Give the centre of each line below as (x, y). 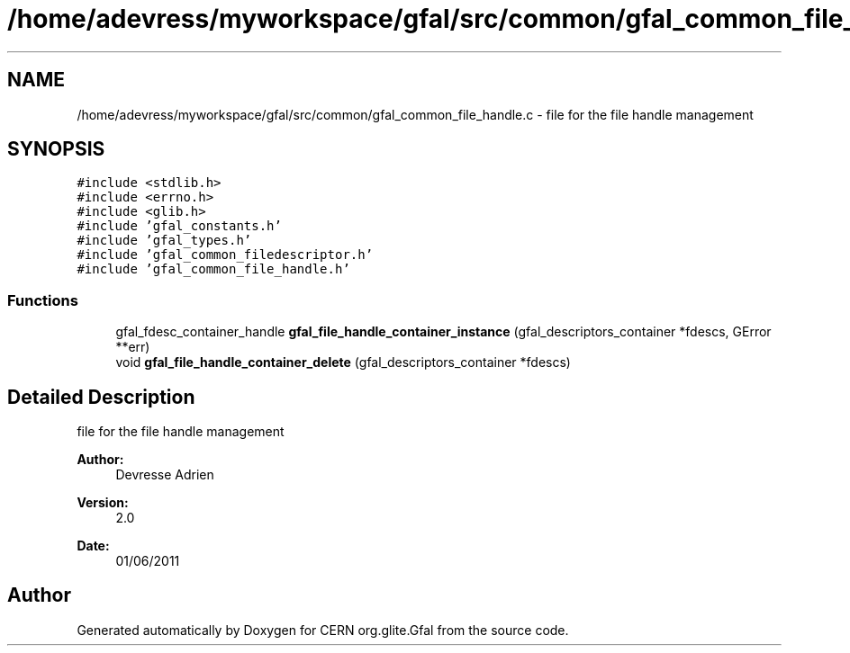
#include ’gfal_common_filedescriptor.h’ (225, 255)
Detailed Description (101, 397)
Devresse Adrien (165, 475)
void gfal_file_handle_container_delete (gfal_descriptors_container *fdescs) (343, 362)
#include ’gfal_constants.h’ (179, 226)
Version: (103, 503)
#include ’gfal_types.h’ (164, 241)
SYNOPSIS (56, 149)
